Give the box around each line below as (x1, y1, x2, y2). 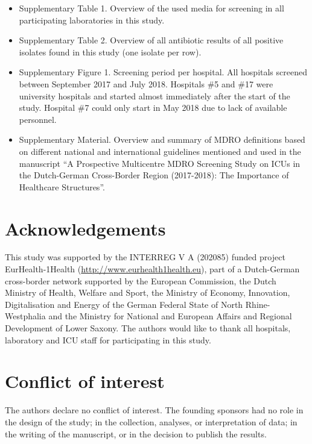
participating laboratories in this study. (19, 13, 165, 26)
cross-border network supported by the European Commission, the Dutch (5, 274, 276, 287)
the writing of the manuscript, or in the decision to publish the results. (5, 427, 267, 440)
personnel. (19, 113, 57, 125)
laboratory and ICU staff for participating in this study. (5, 333, 211, 346)
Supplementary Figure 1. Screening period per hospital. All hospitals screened (19, 66, 307, 78)
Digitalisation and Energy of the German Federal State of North (5, 298, 243, 310)
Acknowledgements (5, 216, 166, 240)
